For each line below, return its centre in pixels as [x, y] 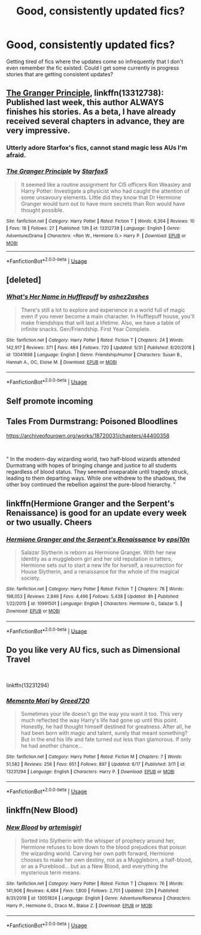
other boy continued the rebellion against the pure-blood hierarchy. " [91, 485]
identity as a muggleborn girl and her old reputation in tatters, [97, 559]
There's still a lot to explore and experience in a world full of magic [103, 310]
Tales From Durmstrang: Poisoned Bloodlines [92, 421]
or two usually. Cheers [49, 522]
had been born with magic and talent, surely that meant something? [104, 733]
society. [31, 578]
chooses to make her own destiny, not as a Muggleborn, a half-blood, [106, 859]
